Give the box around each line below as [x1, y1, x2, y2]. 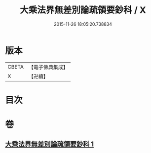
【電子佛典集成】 [28, 64, 68, 71]
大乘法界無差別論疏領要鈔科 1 [5, 140, 94, 149]
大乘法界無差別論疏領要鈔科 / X [19, 4, 147, 16]
